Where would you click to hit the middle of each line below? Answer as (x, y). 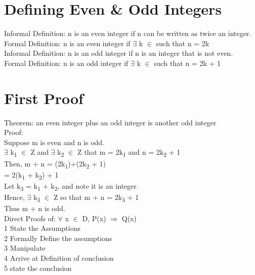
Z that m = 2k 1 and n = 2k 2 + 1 (129, 153)
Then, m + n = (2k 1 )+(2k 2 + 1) (55, 164)
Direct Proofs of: (30, 218)
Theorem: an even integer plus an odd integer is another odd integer (110, 122)
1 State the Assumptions (42, 228)
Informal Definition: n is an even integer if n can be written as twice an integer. (128, 33)
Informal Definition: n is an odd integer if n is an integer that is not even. (119, 53)
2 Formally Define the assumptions (58, 238)
